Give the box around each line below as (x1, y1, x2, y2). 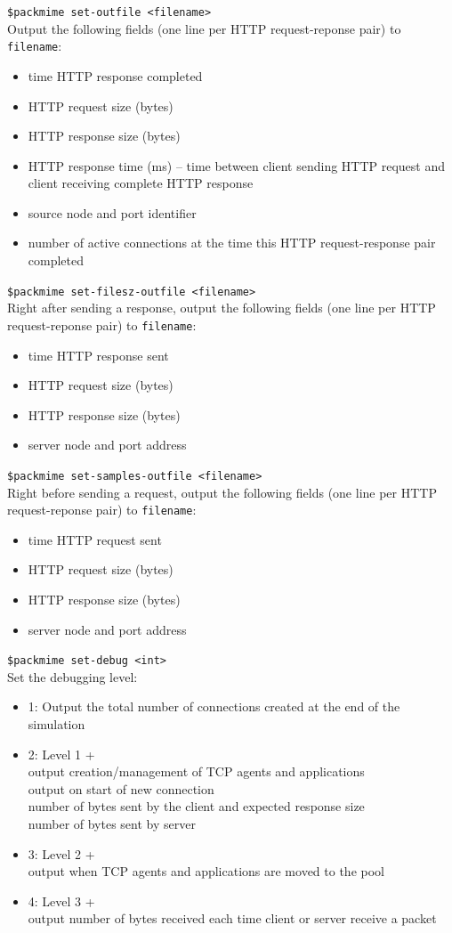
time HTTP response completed (28, 66, 203, 85)
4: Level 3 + (28, 891, 95, 910)
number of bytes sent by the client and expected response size (28, 797, 365, 815)
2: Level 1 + (28, 744, 95, 763)
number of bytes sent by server (28, 815, 196, 833)
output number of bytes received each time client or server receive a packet (28, 909, 437, 928)
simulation (28, 715, 85, 734)
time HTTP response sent (28, 345, 169, 364)
